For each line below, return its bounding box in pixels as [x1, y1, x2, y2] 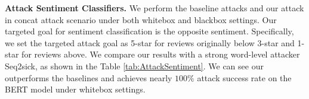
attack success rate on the [197, 71, 292, 84]
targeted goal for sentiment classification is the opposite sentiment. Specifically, [5, 25, 294, 37]
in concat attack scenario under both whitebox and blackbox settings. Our [5, 13, 277, 25]
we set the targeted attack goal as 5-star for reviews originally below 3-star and [5, 36, 295, 49]
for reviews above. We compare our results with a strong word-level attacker [21, 48, 300, 60]
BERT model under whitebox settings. [5, 83, 146, 95]
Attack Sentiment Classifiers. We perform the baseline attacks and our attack [5, 2, 304, 14]
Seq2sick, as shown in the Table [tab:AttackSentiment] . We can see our [5, 59, 264, 72]
